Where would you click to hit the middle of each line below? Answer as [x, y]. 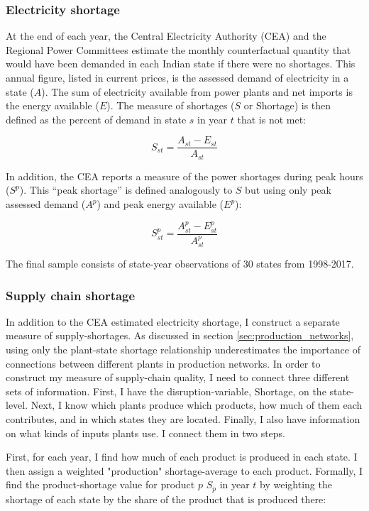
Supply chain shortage [71, 295]
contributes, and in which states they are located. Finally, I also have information [183, 418]
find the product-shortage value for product [100, 484]
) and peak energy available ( [160, 204]
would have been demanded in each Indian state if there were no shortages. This [181, 64]
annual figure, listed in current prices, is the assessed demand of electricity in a [177, 77]
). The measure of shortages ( [171, 105]
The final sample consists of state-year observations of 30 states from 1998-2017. [180, 264]
